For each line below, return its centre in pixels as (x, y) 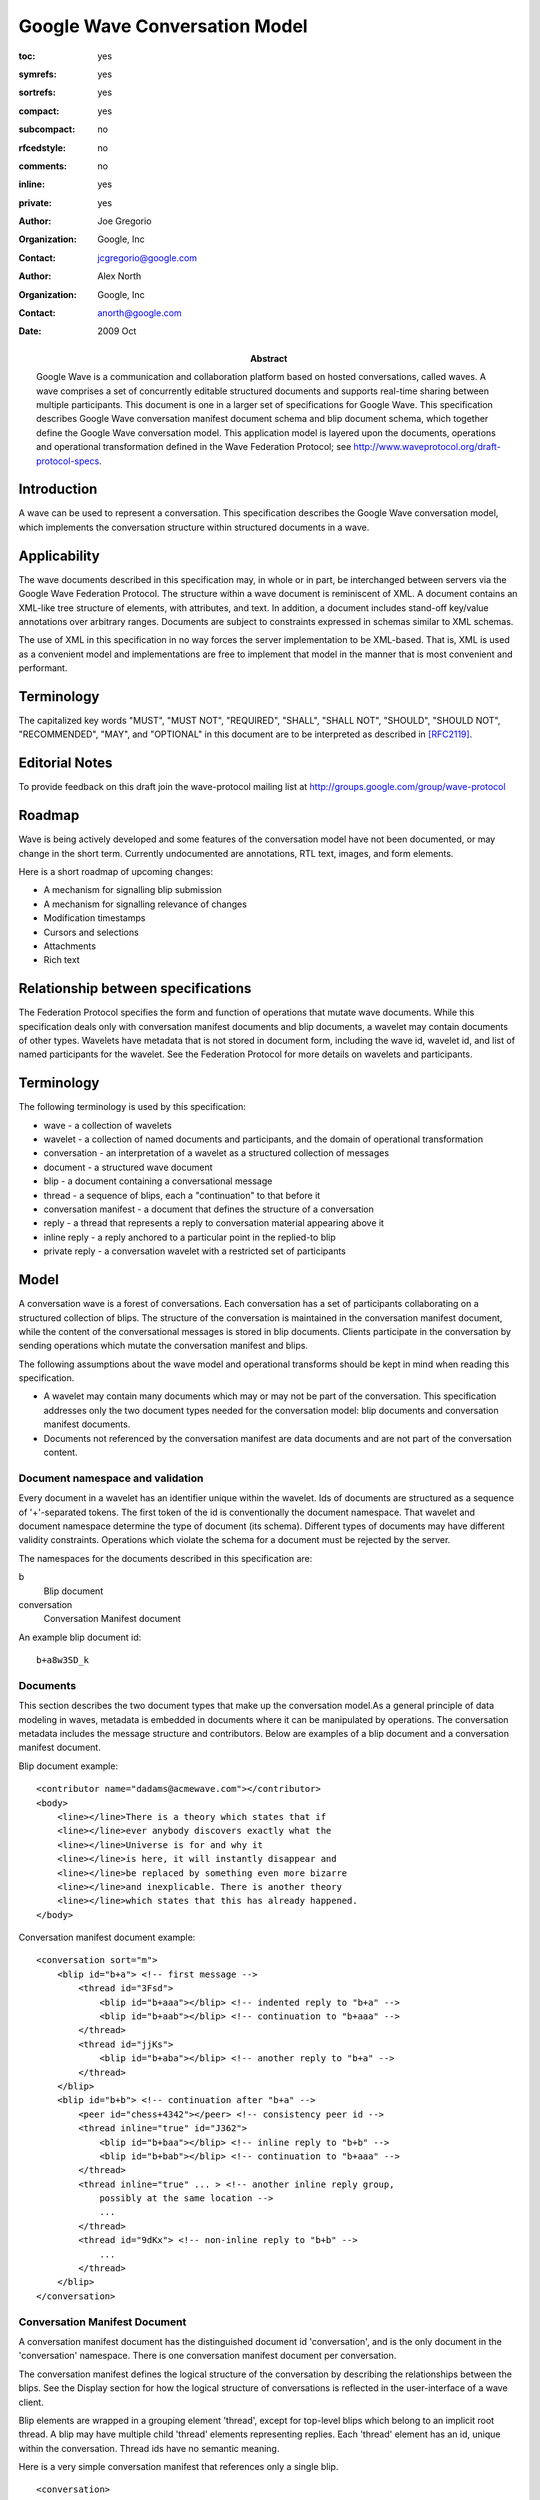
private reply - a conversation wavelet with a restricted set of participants (195, 1251)
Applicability (59, 555)
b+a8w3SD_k (63, 1660)
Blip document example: (68, 1766)
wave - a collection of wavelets (107, 1125)
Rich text (61, 960)
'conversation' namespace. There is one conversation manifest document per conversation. (207, 2356)
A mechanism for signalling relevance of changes (145, 904)
